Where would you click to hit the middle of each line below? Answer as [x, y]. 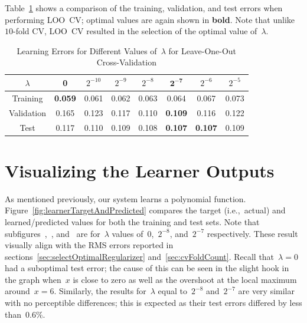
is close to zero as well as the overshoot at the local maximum [185, 279]
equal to [172, 291]
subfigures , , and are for [53, 233]
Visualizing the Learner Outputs [140, 170]
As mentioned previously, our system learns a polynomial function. [125, 198]
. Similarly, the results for [100, 291]
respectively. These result [252, 233]
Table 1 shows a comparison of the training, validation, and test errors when [144, 8]
